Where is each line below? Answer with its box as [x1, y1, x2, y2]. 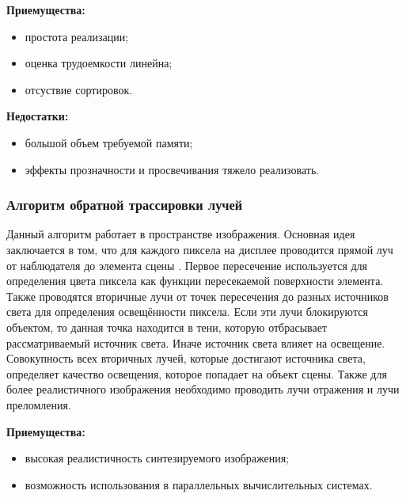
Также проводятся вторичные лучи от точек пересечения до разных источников [6, 287, 389, 304]
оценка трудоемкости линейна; [25, 55, 173, 71]
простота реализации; [25, 28, 129, 44]
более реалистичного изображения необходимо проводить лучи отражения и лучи [6, 381, 400, 397]
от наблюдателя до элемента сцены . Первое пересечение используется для [6, 257, 368, 273]
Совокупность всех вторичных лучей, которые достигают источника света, [6, 350, 366, 367]
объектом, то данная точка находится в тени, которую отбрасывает [6, 318, 328, 335]
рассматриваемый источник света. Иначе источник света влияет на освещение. [6, 334, 385, 351]
